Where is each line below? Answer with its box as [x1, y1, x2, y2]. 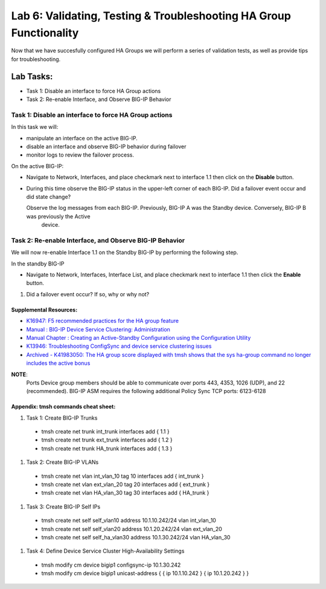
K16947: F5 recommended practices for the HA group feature [26, 317, 179, 325]
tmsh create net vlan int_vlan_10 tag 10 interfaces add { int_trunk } [41, 472, 204, 480]
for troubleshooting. [11, 55, 61, 63]
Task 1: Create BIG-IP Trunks [26, 414, 98, 421]
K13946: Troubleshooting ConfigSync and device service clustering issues [26, 342, 212, 350]
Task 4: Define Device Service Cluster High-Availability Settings [26, 547, 185, 555]
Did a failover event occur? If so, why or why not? [26, 290, 150, 298]
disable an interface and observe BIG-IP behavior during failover [26, 143, 187, 150]
